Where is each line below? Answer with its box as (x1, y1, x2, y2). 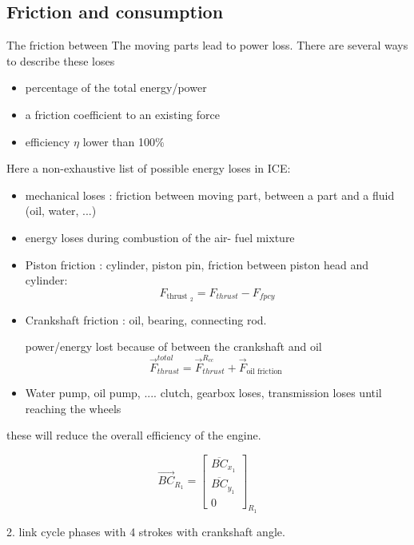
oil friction (246, 367, 282, 376)
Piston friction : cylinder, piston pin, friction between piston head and (25, 256, 368, 272)
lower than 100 (82, 133, 155, 149)
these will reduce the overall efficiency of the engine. (6, 427, 261, 444)
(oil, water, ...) (25, 202, 97, 219)
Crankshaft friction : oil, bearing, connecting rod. (25, 311, 267, 328)
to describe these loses (6, 52, 115, 69)
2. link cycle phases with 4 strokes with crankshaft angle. (6, 523, 285, 539)
